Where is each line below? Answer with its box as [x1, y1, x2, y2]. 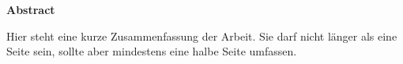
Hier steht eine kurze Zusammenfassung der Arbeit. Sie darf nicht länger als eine [6, 27, 397, 44]
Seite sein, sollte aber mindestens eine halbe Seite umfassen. [6, 43, 297, 59]
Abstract [6, 2, 55, 17]
